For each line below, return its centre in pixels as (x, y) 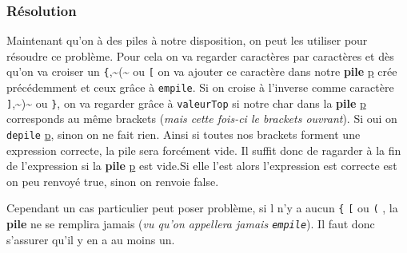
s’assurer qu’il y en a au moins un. (91, 239)
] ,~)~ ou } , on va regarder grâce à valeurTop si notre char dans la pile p (186, 103)
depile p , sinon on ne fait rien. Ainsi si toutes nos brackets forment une (184, 134)
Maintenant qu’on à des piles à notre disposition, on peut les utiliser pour (187, 40)
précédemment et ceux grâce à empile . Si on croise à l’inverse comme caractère (200, 87)
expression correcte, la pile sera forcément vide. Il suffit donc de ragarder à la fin (204, 150)
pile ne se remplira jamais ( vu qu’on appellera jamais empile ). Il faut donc (191, 224)
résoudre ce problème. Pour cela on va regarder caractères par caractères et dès (200, 55)
